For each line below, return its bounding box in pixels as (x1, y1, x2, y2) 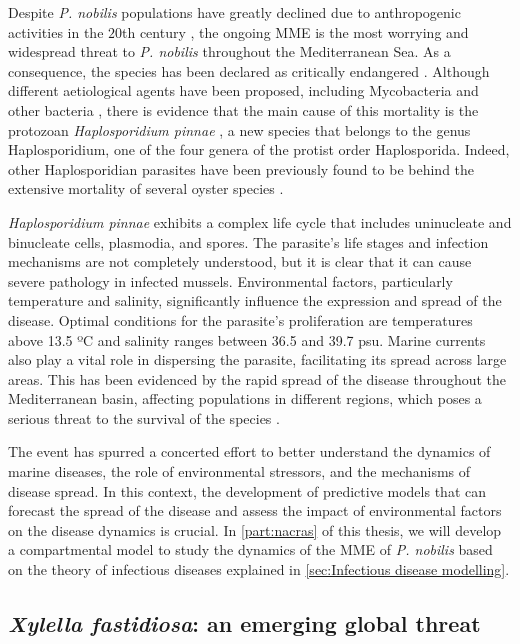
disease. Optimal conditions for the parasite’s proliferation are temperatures (8, 309, 473, 330)
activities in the (8, 21, 104, 42)
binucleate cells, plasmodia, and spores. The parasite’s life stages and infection (8, 231, 489, 252)
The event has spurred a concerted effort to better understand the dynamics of (8, 441, 491, 462)
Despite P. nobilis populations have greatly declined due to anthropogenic (8, 2, 461, 22)
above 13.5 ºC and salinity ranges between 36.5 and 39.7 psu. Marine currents (8, 329, 486, 350)
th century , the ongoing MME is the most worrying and (122, 21, 469, 42)
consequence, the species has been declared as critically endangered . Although (8, 60, 490, 81)
